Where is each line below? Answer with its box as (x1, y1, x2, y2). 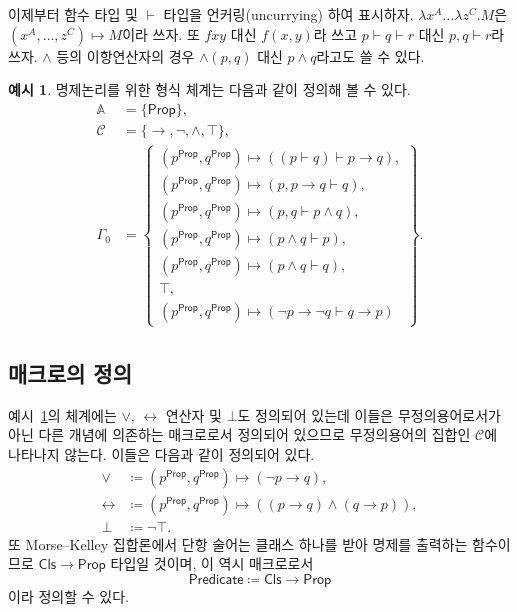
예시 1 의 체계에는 (8, 404, 117, 425)
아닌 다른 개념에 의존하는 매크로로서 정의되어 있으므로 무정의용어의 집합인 (8, 424, 471, 445)
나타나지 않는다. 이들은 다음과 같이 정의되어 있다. (8, 443, 315, 464)
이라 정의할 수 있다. (8, 585, 129, 606)
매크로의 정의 (8, 357, 132, 388)
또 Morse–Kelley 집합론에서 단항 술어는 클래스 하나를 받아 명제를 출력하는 (8, 533, 468, 554)
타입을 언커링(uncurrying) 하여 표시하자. (163, 4, 414, 24)
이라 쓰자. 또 (122, 23, 200, 44)
